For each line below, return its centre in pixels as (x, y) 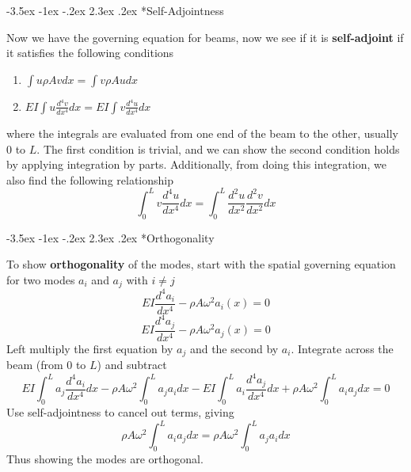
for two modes (41, 279)
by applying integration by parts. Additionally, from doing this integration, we (196, 164)
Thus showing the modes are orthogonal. (105, 458)
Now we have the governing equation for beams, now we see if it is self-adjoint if (205, 37)
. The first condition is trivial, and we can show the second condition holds (218, 148)
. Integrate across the (342, 348)
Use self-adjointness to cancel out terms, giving (120, 412)
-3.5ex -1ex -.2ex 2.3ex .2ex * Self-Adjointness (115, 10)
